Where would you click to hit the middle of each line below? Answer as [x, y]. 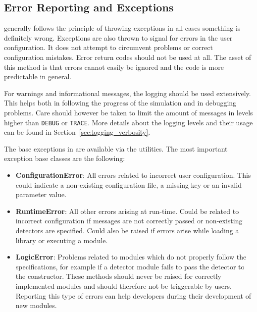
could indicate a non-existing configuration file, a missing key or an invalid [128, 184]
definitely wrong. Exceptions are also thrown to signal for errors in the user [118, 37]
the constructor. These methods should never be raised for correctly [118, 276]
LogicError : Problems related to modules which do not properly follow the [131, 257]
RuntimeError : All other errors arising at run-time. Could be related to [127, 211]
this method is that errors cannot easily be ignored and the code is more [114, 67]
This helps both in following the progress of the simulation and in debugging [120, 103]
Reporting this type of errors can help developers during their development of [133, 295]
